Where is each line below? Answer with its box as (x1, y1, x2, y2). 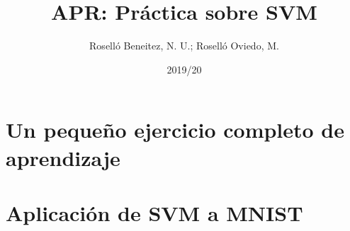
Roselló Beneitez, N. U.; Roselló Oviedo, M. (89, 38, 279, 53)
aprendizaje (6, 143, 120, 172)
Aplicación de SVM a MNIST (6, 198, 303, 227)
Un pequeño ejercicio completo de (6, 115, 345, 144)
